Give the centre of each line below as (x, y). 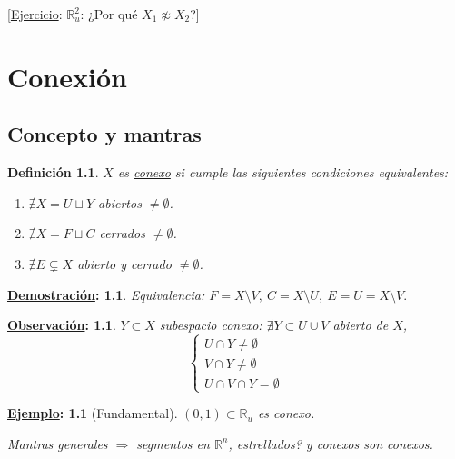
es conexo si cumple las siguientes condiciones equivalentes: (283, 172)
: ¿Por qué (109, 14)
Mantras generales (58, 443)
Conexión (67, 76)
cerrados (122, 233)
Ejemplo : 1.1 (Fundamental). (93, 413)
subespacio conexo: (211, 325)
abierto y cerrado (124, 263)
